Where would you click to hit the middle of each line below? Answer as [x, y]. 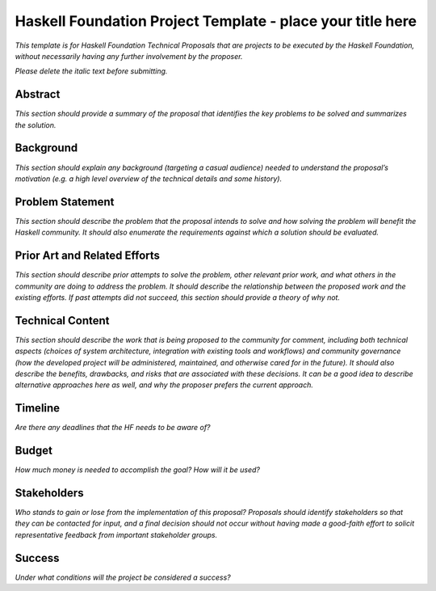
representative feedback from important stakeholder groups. [116, 534]
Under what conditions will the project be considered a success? [123, 577]
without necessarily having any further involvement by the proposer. [129, 56]
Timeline [38, 408]
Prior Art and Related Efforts [88, 256]
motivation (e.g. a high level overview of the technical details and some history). [149, 179]
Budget [34, 451]
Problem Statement [65, 202]
